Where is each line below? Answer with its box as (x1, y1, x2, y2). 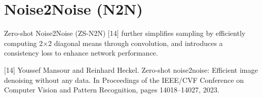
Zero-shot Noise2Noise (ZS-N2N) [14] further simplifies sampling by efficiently (4, 28, 246, 38)
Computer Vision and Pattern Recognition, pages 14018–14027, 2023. (4, 84, 219, 95)
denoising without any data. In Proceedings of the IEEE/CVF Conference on (4, 74, 244, 85)
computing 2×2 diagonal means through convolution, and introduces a (4, 37, 223, 48)
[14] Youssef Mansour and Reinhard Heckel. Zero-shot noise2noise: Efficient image (4, 64, 258, 75)
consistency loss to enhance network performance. (4, 47, 158, 58)
